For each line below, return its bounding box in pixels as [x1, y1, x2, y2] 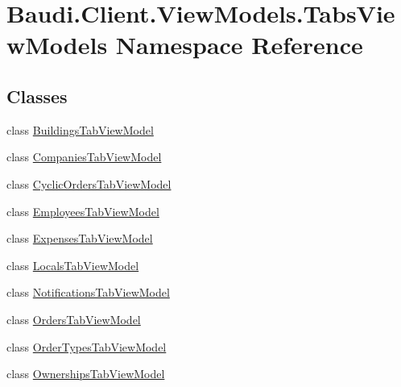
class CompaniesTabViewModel [6, 148, 162, 165]
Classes [6, 83, 68, 108]
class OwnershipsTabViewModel [6, 365, 165, 382]
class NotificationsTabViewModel [6, 284, 170, 301]
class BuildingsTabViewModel [6, 121, 154, 138]
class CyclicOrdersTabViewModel [6, 175, 172, 192]
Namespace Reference [115, 28, 363, 61]
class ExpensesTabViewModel [6, 230, 153, 247]
